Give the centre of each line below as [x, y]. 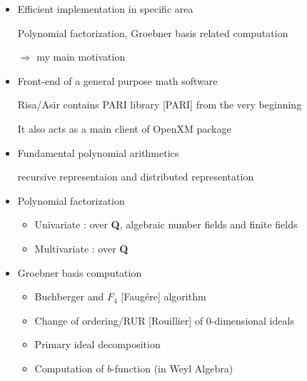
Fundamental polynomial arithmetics [98, 152]
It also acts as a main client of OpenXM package [124, 128]
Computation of [69, 368]
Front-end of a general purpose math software [117, 80]
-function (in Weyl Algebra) [172, 368]
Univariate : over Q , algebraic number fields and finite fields [166, 224]
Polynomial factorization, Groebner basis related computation [153, 32]
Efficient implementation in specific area [105, 9]
